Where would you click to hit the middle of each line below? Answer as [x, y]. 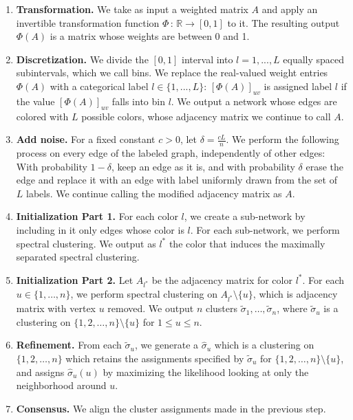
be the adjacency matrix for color [222, 279]
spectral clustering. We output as [86, 243]
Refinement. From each [69, 345]
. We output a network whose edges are [254, 101]
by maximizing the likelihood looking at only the [206, 372]
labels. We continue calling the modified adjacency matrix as [154, 193]
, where [292, 308]
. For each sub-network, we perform [265, 229]
